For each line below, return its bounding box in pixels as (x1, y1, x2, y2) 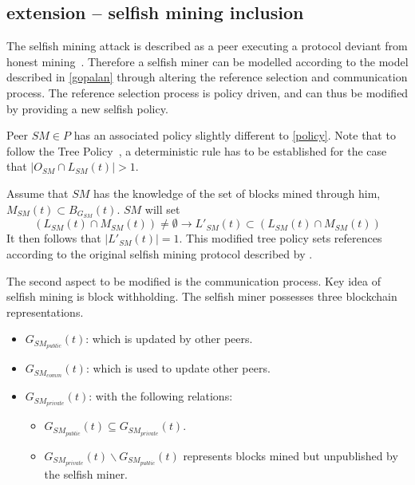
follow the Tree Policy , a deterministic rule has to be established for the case (6, 142, 387, 159)
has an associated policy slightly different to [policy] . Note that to (73, 127, 396, 144)
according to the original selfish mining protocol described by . (6, 246, 313, 262)
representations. (6, 303, 84, 320)
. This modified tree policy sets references (179, 230, 382, 246)
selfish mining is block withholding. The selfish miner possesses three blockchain (6, 288, 397, 305)
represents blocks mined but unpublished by (183, 447, 398, 463)
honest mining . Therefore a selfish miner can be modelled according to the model (6, 53, 409, 69)
